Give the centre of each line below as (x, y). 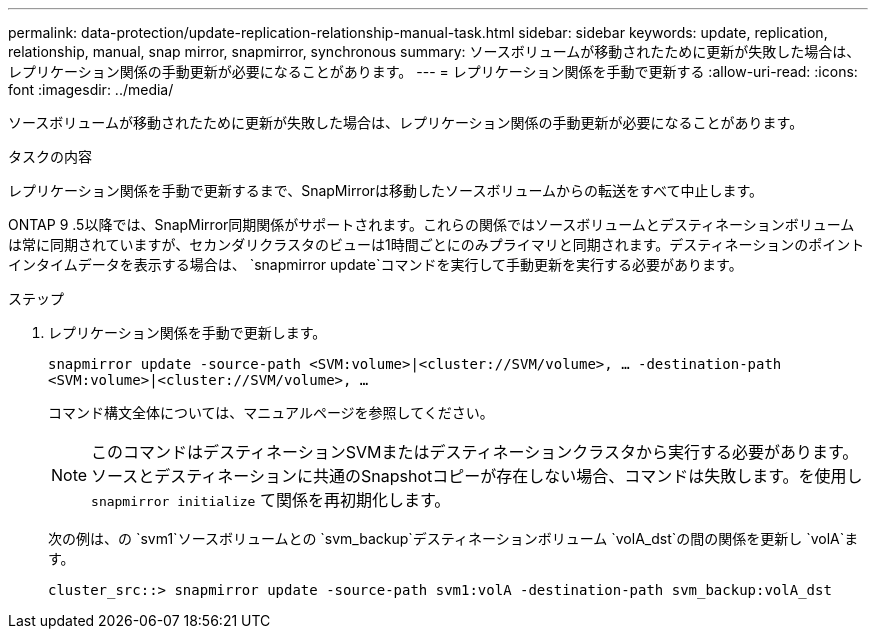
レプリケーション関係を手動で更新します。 (187, 332)
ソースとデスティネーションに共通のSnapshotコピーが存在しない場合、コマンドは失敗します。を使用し (477, 476)
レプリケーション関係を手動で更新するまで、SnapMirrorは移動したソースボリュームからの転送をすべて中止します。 (386, 190)
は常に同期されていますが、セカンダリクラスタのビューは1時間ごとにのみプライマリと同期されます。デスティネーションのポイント (436, 244)
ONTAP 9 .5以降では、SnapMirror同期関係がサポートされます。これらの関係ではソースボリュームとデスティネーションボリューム (431, 224)
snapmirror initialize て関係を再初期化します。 (271, 500)
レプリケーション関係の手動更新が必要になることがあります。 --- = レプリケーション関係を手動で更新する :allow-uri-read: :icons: (433, 71)
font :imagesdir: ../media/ (91, 89)
